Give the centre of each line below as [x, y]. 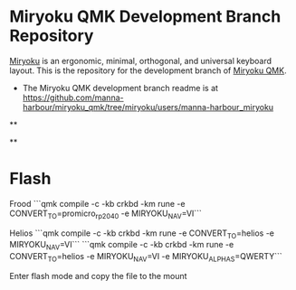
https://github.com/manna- [73, 98]
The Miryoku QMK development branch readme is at [120, 88]
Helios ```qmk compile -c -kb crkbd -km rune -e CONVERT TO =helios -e [142, 234]
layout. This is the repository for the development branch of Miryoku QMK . [148, 70]
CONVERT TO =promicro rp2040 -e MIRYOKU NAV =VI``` [105, 214]
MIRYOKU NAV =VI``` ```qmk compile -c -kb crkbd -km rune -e [122, 246]
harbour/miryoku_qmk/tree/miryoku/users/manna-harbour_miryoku [148, 107]
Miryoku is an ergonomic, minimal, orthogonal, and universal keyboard [141, 61]
